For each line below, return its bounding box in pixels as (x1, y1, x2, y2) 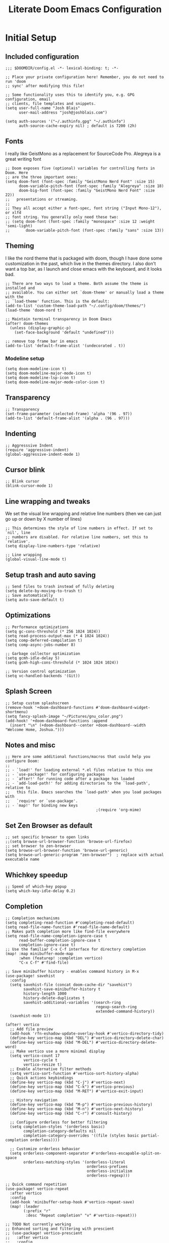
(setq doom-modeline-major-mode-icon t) (5, 371, 92, 376)
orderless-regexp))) (87, 1173, 130, 1178)
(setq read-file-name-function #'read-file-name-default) (5, 924, 130, 930)
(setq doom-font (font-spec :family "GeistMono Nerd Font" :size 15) (5, 179, 155, 184)
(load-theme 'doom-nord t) (5, 308, 62, 313)
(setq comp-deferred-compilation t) (5, 638, 82, 643)
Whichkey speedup (5, 870, 68, 879)
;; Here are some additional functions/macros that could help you (5, 754, 151, 759)
